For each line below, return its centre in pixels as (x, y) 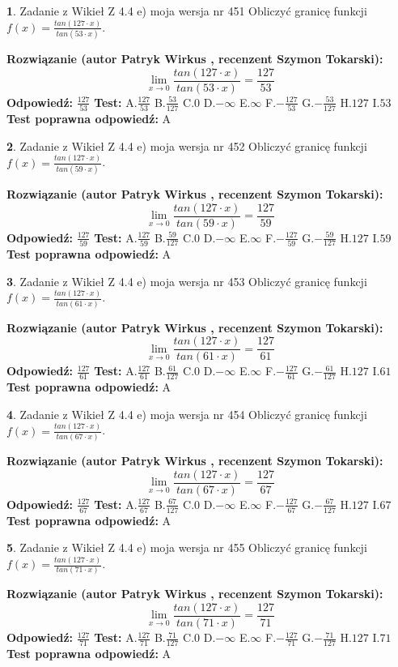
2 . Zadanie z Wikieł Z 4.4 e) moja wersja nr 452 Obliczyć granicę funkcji (187, 145)
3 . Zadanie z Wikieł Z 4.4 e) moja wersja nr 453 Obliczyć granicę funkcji (187, 281)
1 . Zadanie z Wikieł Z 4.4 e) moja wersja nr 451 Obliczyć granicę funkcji (187, 11)
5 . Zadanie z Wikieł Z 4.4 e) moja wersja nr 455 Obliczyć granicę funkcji (187, 547)
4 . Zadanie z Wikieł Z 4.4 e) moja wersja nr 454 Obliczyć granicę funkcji (187, 414)
